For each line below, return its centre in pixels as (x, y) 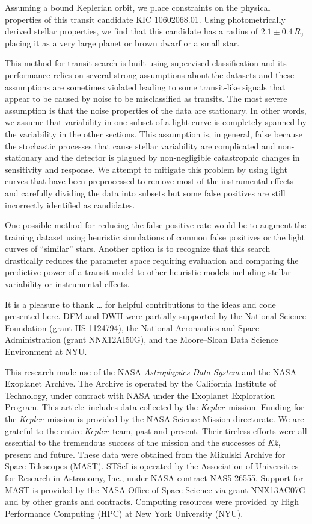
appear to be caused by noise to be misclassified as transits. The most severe (146, 98)
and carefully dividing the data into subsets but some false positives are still (145, 192)
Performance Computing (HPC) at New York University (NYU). (124, 513)
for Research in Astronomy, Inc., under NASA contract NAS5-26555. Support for (154, 477)
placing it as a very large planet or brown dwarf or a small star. (122, 42)
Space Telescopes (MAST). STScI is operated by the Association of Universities (152, 466)
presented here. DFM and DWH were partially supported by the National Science (156, 316)
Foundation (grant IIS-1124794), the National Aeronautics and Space (132, 327)
